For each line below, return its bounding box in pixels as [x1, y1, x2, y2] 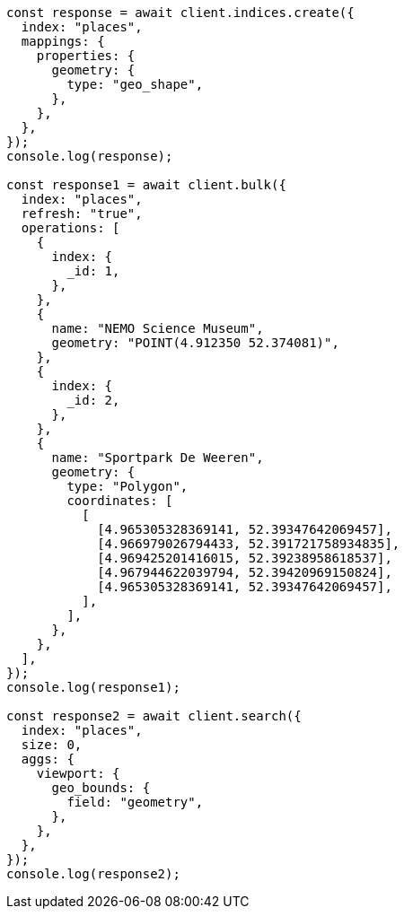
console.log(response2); [6, 867, 180, 881]
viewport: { [36, 766, 120, 781]
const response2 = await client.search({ [6, 709, 302, 723]
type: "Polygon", [66, 479, 189, 493]
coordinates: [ [66, 493, 173, 508]
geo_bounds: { [51, 781, 151, 795]
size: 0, [21, 737, 83, 752]
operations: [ [21, 221, 120, 235]
